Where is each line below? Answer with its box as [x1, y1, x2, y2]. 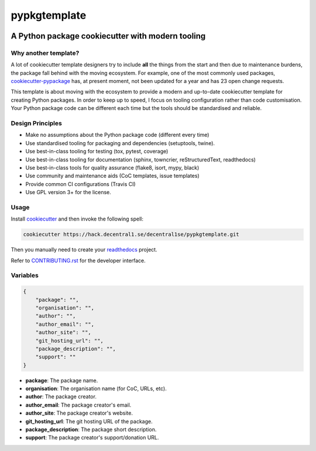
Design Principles [11, 119, 63, 128]
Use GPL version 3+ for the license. [25, 189, 111, 196]
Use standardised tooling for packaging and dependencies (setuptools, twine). [25, 139, 215, 146]
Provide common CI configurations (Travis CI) [25, 180, 136, 187]
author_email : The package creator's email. [25, 401, 132, 408]
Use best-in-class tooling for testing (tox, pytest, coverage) [25, 148, 169, 155]
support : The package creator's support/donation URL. [25, 434, 159, 441]
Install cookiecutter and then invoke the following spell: [11, 215, 143, 222]
